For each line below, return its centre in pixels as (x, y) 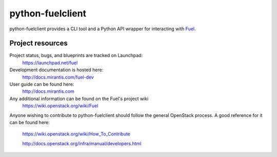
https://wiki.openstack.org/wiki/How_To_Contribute (76, 134)
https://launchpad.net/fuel (50, 63)
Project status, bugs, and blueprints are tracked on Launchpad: (76, 55)
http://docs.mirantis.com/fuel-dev (58, 77)
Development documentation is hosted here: (56, 70)
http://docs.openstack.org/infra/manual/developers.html (82, 143)
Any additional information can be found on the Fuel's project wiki (79, 99)
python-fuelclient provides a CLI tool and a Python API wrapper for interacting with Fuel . (103, 29)
